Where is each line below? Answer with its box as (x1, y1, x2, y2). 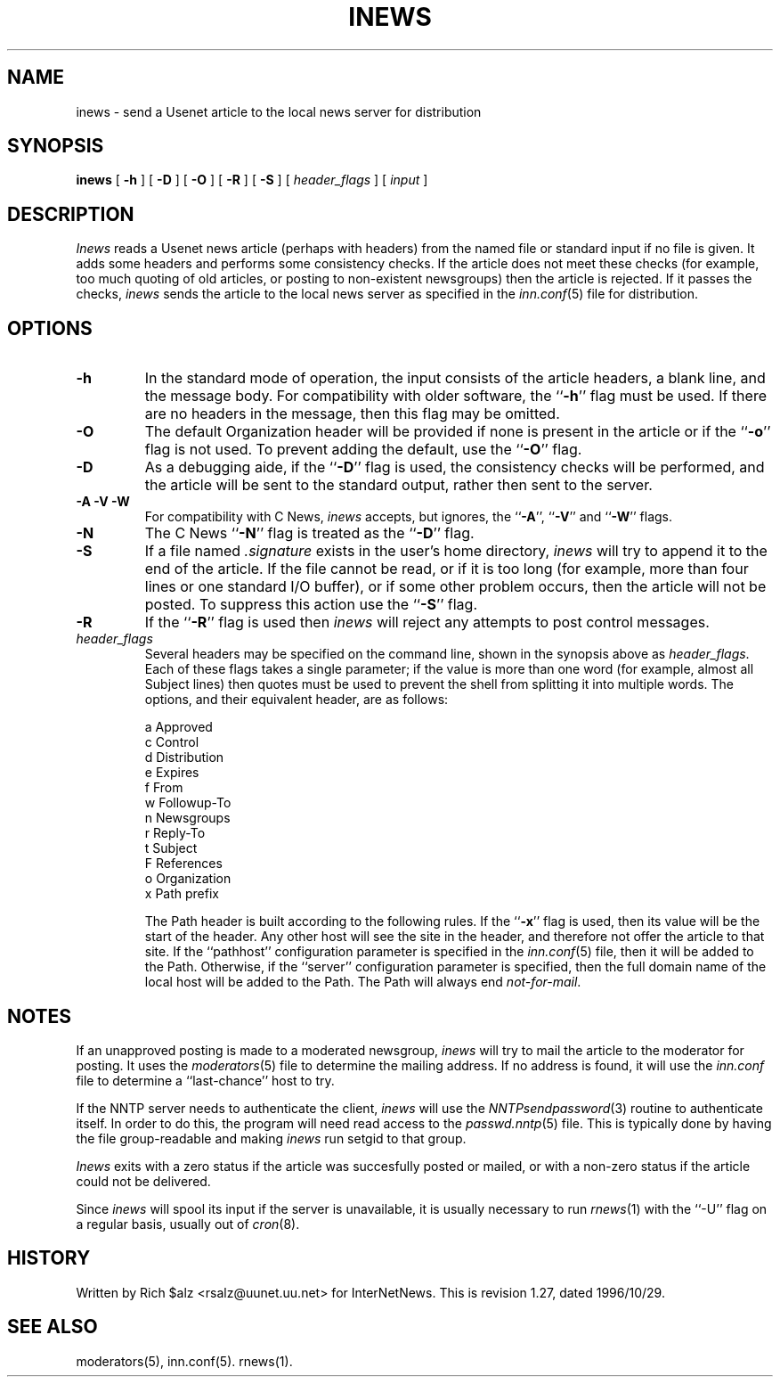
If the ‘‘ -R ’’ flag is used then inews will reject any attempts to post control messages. (144, 613, 710, 632)
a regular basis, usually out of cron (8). (76, 1216, 300, 1232)
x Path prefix (144, 886, 219, 902)
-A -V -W (76, 494, 130, 510)
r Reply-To (144, 825, 206, 841)
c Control (144, 734, 199, 750)
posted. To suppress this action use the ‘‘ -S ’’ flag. (144, 595, 477, 614)
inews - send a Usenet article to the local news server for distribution (76, 103, 482, 119)
